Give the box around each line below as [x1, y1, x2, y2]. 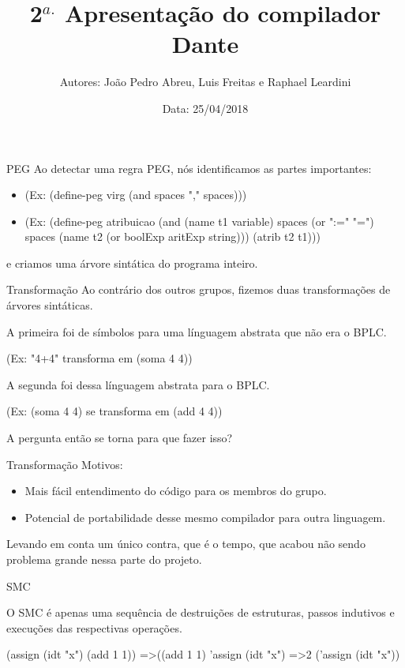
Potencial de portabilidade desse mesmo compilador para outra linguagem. [24, 509, 386, 525]
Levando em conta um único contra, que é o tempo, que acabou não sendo [6, 535, 366, 552]
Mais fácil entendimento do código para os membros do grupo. [24, 482, 327, 499]
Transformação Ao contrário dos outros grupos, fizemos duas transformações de [6, 281, 391, 298]
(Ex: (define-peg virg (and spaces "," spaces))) [24, 186, 247, 203]
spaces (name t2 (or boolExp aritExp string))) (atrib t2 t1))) [24, 228, 321, 245]
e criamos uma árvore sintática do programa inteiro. [6, 254, 258, 271]
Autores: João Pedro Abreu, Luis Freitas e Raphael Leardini [59, 73, 351, 90]
